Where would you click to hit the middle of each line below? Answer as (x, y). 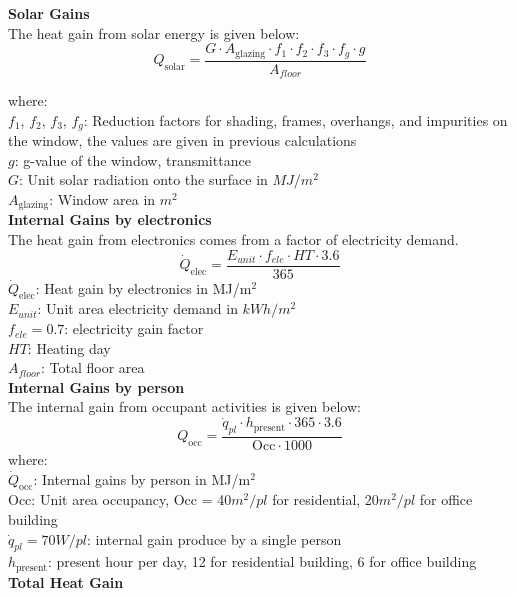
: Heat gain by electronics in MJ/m (143, 287)
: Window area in (102, 198)
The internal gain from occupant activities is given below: (184, 406)
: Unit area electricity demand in (137, 308)
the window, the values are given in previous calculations (182, 140)
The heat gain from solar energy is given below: (154, 32)
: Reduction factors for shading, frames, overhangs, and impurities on (295, 119)
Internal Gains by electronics (110, 219)
